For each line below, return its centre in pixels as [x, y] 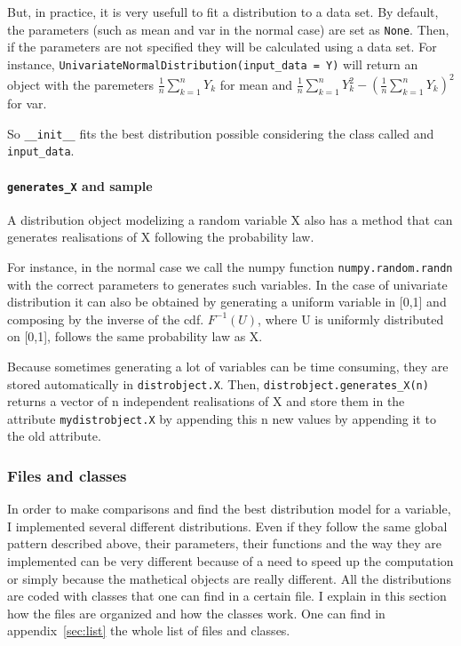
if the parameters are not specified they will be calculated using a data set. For [222, 47]
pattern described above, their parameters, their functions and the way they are [224, 543]
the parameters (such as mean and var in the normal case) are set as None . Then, [228, 29]
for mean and [256, 84]
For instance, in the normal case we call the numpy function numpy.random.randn [230, 266]
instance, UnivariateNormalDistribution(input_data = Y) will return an [213, 64]
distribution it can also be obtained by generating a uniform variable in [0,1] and [227, 302]
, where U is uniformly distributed [351, 319]
